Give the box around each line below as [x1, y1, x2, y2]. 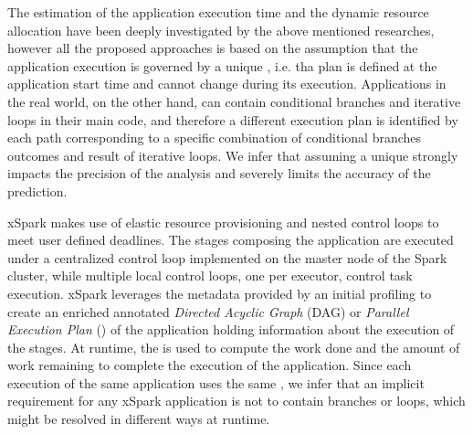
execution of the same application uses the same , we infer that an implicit [7, 373, 425, 392]
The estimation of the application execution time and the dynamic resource [7, 3, 429, 21]
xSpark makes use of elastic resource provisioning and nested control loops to [7, 212, 439, 231]
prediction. [7, 181, 68, 200]
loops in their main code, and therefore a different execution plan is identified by [7, 110, 458, 129]
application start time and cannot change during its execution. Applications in [7, 74, 447, 93]
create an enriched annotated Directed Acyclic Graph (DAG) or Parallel [7, 302, 409, 321]
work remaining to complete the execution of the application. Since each [7, 355, 412, 375]
